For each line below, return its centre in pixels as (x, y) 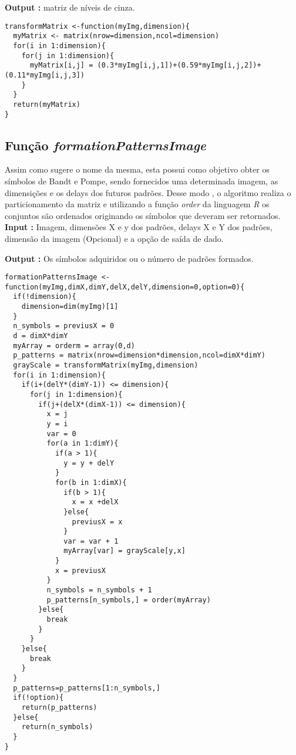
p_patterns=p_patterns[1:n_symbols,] (87, 688)
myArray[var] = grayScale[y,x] (125, 551)
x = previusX (80, 570)
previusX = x (97, 522)
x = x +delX (95, 502)
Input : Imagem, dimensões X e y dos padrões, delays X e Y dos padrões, (139, 227)
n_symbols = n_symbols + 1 (99, 590)
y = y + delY (89, 463)
